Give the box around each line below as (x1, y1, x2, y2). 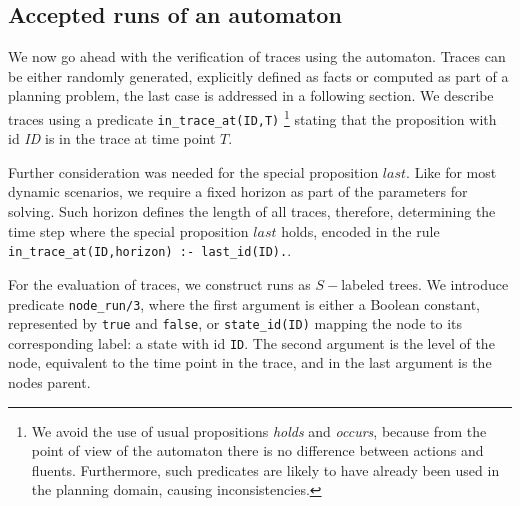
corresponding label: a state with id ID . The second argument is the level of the (8, 332, 495, 353)
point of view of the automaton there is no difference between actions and (31, 440, 484, 461)
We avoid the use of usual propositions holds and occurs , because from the (31, 420, 487, 441)
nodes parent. (8, 372, 91, 393)
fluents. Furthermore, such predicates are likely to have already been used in (31, 459, 500, 480)
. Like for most (406, 161, 497, 182)
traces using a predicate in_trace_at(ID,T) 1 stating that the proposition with (8, 105, 497, 129)
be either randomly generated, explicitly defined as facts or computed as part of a (8, 65, 509, 86)
